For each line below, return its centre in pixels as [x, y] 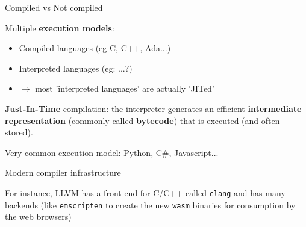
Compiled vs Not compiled [54, 7]
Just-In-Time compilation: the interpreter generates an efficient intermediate [153, 108]
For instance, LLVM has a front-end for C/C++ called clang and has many [145, 192]
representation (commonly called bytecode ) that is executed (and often [142, 120]
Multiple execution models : [60, 27]
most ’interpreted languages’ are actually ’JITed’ [125, 88]
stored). [19, 132]
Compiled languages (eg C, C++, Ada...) [95, 48]
